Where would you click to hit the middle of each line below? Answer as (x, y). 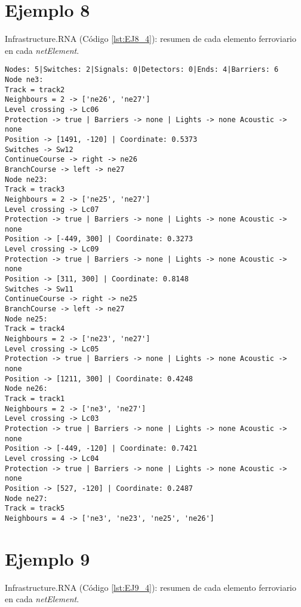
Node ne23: (26, 179)
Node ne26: (26, 389)
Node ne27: (26, 498)
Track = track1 (35, 398)
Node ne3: (24, 79)
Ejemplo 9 (47, 558)
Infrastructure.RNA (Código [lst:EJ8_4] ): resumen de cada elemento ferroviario (151, 39)
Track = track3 (35, 189)
